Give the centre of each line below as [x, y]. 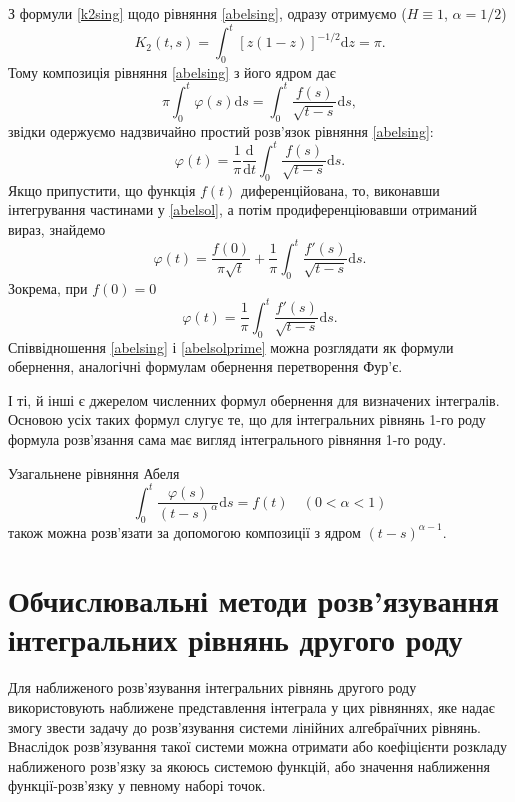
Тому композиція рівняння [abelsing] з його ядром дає [172, 71]
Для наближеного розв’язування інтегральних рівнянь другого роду [212, 687]
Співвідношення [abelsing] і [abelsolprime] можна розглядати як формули [231, 346]
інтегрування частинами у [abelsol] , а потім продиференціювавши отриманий [242, 209]
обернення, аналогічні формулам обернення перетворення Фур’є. [205, 366]
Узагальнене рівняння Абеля [94, 472]
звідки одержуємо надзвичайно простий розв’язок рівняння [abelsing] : [221, 130]
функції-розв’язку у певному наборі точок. [137, 785]
